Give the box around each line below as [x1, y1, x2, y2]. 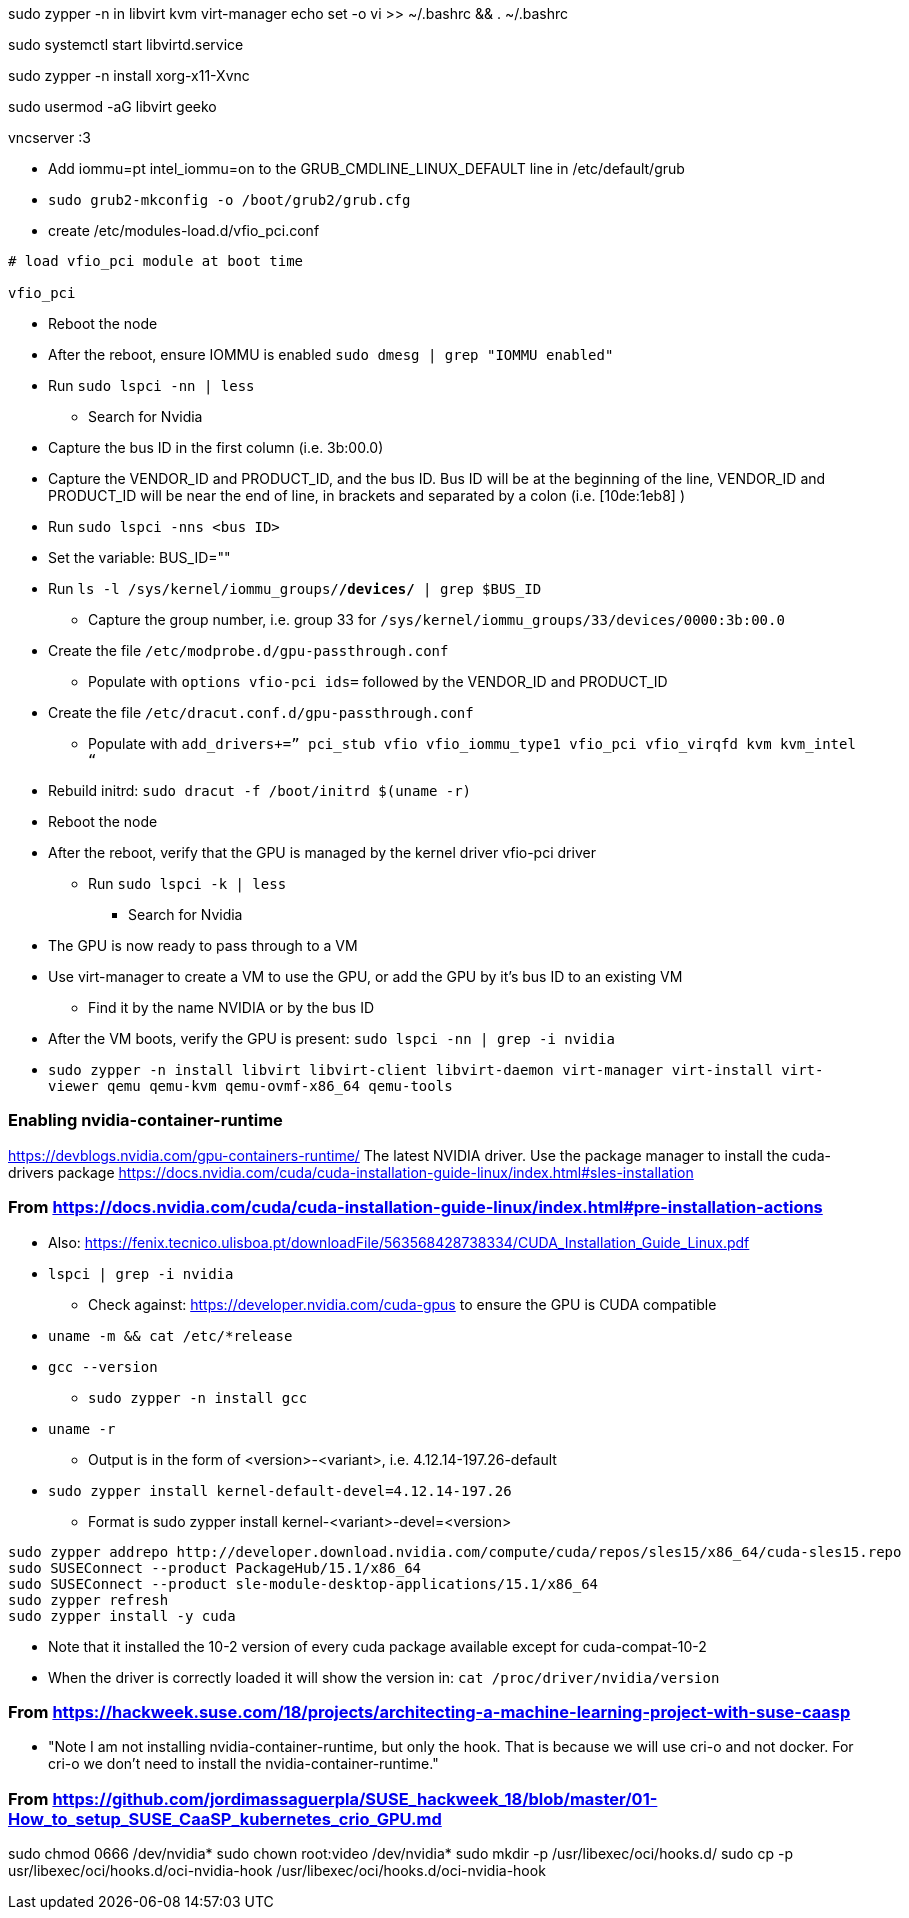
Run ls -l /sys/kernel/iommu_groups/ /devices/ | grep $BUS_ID [48, 580, 542, 597]
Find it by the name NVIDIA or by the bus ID [88, 999, 375, 1016]
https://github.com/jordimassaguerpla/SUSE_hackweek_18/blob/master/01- [52, 1788, 658, 1809]
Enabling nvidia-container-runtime [8, 1110, 283, 1131]
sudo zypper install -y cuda [8, 1607, 236, 1624]
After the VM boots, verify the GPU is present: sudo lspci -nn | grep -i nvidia [48, 1030, 615, 1047]
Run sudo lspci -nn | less [48, 377, 255, 394]
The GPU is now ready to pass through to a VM [48, 937, 358, 954]
